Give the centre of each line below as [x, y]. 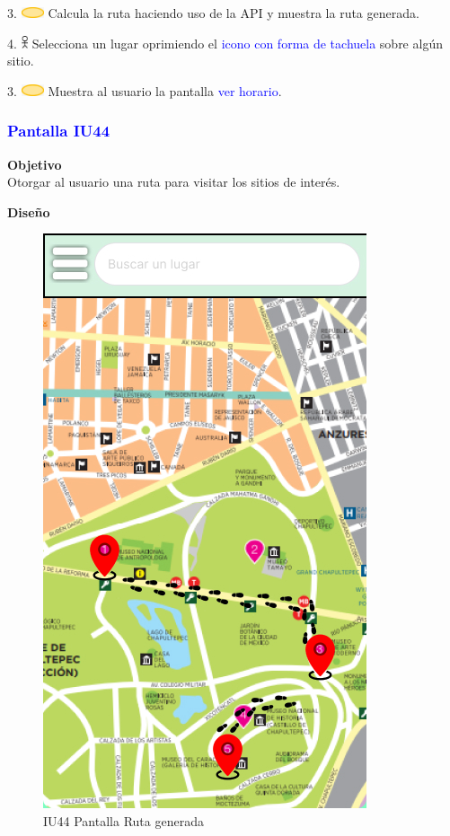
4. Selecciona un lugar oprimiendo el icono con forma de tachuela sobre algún [225, 43]
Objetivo [35, 164]
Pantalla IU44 [59, 131]
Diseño [29, 211]
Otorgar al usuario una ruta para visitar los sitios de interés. [174, 182]
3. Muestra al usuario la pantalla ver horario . [145, 90]
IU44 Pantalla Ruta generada [124, 820]
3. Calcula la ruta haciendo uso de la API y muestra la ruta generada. [213, 13]
